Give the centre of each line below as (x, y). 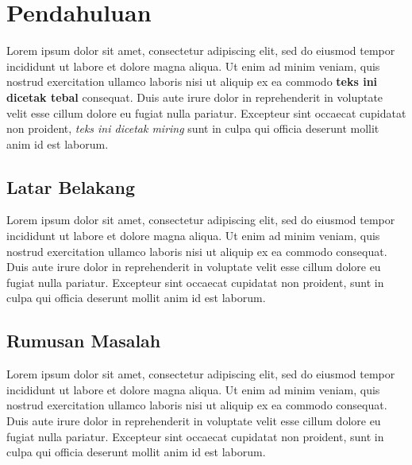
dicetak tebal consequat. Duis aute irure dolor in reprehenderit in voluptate (195, 97)
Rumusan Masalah (84, 341)
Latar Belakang (71, 186)
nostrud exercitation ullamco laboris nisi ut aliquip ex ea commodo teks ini (192, 81)
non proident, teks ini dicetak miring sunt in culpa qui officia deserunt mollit (193, 128)
